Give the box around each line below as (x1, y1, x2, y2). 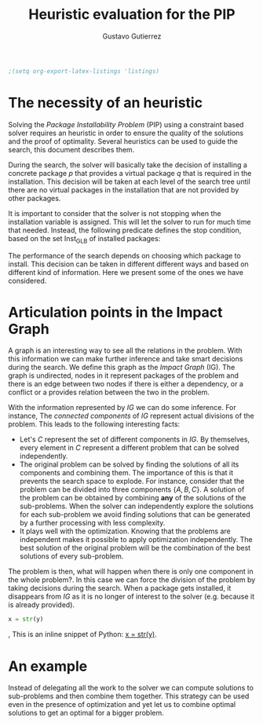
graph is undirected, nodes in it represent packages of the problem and (8, 371, 239, 380)
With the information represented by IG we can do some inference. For (8, 403, 237, 412)
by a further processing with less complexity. (19, 518, 166, 528)
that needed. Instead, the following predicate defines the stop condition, (8, 225, 242, 235)
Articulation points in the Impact (8, 303, 223, 321)
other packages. (8, 193, 61, 203)
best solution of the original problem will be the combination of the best (19, 544, 251, 553)
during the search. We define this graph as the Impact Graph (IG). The (8, 363, 236, 372)
